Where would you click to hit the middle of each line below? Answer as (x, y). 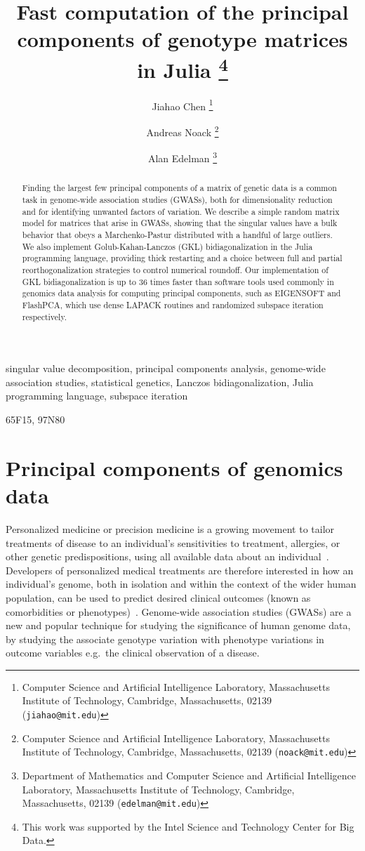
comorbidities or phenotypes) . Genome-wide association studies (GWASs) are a (179, 611)
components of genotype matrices (182, 39)
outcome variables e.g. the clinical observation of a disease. (133, 653)
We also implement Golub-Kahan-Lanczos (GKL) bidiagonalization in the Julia (167, 246)
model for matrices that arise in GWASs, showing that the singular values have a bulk (180, 223)
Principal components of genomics (174, 467)
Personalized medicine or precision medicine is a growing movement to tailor (170, 528)
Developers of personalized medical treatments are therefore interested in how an (180, 570)
